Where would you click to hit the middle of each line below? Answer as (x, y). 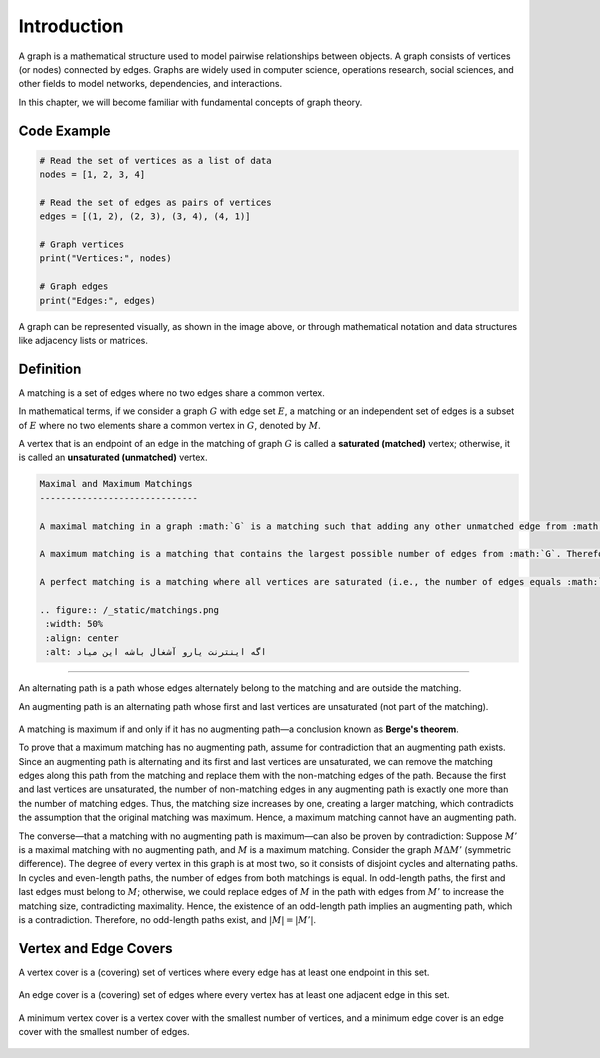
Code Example (64, 130)
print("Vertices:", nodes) (105, 258)
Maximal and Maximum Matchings (116, 484)
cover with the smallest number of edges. (104, 1032)
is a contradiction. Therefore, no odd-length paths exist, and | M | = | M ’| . (167, 919)
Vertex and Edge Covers (95, 948)
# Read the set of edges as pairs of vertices (155, 202)
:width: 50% (74, 624)
